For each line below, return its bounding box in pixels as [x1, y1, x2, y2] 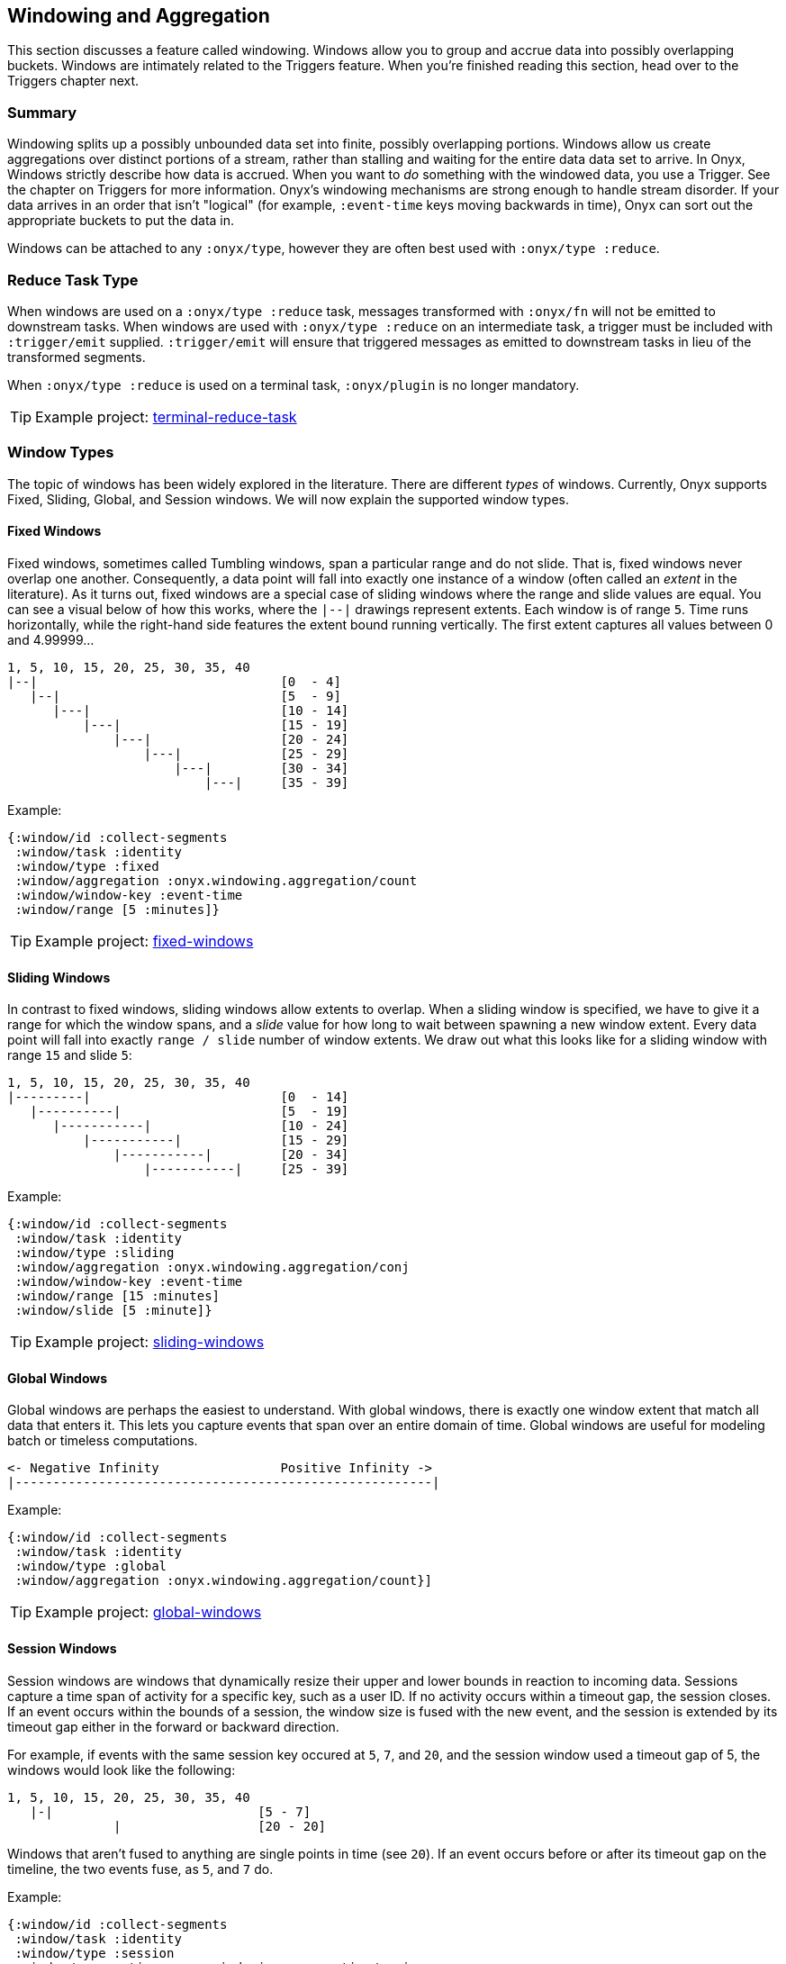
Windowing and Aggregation [7, 5, 270, 27]
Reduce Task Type [7, 270, 139, 289]
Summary [7, 103, 77, 122]
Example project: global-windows [35, 1603, 262, 1622]
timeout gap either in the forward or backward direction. [7, 1718, 339, 1734]
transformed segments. [7, 348, 146, 365]
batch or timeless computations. [7, 1433, 198, 1449]
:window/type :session [14, 1945, 175, 1960]
